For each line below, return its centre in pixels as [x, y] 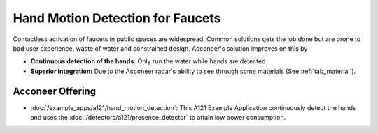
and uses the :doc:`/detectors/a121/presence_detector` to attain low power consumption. [158, 118]
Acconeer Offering [55, 91]
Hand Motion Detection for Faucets [117, 18]
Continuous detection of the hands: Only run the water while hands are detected [148, 61]
